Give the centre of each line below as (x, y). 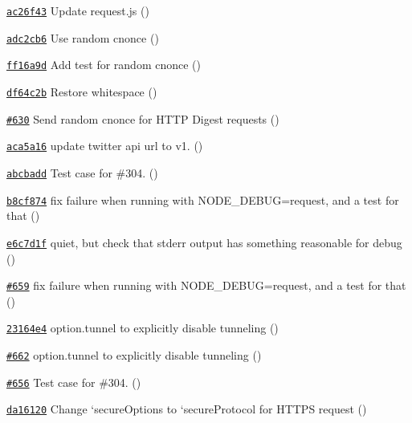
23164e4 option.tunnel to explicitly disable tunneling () (143, 328)
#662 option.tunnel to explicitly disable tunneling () (134, 355)
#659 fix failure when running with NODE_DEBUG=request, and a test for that (206, 285)
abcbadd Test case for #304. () (82, 172)
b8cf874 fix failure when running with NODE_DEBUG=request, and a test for (203, 199)
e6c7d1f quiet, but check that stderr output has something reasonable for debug (204, 242)
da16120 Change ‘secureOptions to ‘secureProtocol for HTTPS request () (187, 409)
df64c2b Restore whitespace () (82, 91)
